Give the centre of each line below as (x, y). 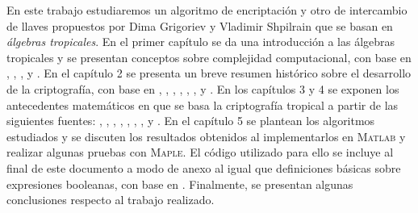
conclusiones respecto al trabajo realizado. (111, 200)
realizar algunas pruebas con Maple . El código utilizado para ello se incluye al (200, 152)
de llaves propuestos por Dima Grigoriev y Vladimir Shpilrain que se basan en (200, 25)
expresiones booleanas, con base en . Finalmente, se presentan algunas (180, 184)
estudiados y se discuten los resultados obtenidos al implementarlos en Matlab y (206, 136)
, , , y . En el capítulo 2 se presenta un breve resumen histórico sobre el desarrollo (209, 73)
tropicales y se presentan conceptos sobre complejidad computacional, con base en (209, 57)
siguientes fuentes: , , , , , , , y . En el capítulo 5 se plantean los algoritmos (191, 121)
